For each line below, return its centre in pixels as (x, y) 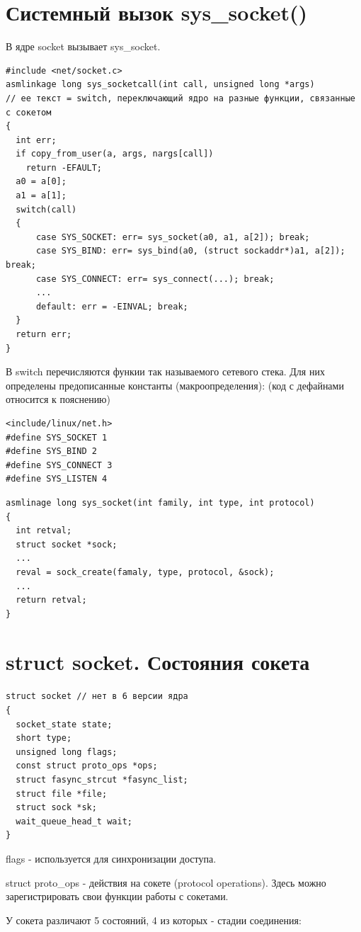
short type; (44, 738)
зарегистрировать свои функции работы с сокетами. (117, 896)
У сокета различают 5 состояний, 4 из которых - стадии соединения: (154, 920)
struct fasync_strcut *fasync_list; (102, 779)
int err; (36, 140)
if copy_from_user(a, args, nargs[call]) (115, 154)
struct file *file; (62, 794)
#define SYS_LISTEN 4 (57, 479)
